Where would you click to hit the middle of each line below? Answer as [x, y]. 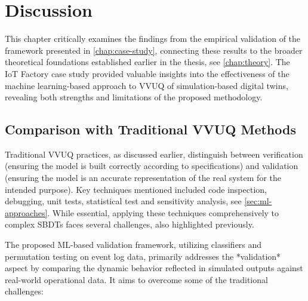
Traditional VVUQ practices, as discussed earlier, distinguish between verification [154, 154]
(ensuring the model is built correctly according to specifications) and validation [152, 166]
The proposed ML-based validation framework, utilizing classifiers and [133, 245]
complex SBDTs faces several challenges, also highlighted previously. [130, 224]
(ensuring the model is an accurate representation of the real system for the [143, 178]
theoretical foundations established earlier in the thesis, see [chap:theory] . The [147, 62]
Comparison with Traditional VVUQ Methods [150, 129]
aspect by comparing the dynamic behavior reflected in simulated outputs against [154, 268]
